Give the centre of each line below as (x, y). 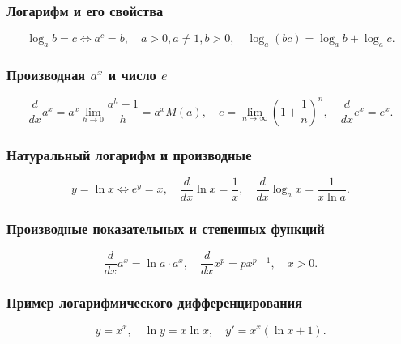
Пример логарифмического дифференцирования (155, 302)
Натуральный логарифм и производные (129, 154)
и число (132, 74)
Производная (46, 74)
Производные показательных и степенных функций (166, 228)
